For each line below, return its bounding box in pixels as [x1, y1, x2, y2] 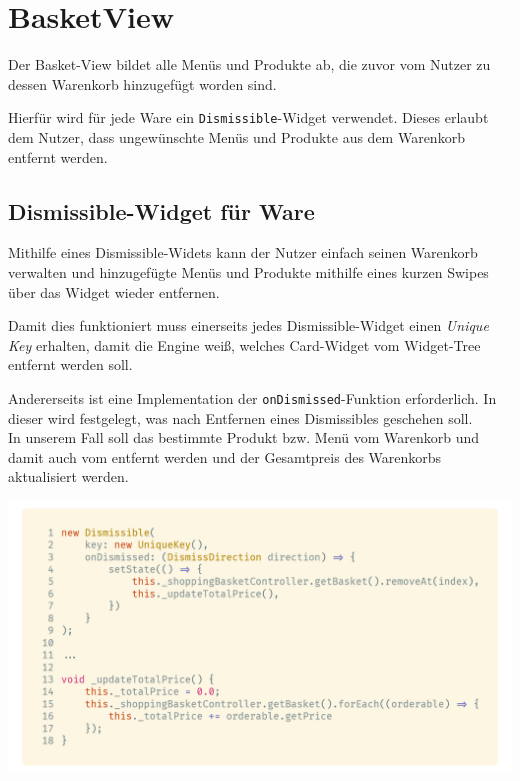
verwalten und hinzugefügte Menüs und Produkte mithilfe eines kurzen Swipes [8, 261, 489, 282]
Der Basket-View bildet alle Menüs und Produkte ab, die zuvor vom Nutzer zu [8, 54, 491, 75]
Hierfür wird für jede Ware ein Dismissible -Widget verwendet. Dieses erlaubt [8, 107, 489, 128]
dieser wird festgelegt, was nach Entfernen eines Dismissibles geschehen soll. [8, 407, 473, 428]
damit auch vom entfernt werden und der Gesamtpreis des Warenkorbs [8, 446, 442, 467]
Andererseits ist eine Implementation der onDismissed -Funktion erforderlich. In [8, 387, 497, 408]
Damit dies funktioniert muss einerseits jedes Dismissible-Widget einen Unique [8, 315, 489, 336]
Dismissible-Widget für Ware [8, 195, 315, 226]
